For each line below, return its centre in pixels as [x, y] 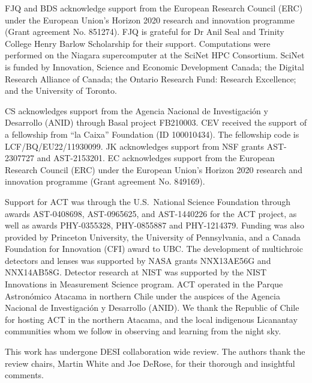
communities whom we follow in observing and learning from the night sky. [143, 331]
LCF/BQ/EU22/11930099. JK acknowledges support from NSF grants [135, 146]
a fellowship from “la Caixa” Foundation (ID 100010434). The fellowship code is [152, 134]
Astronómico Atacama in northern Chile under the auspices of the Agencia [142, 296]
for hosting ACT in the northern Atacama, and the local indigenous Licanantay [151, 319]
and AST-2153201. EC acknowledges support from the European [156, 158]
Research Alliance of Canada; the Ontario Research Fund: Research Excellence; [151, 78]
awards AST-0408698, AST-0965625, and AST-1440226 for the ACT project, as [151, 213]
